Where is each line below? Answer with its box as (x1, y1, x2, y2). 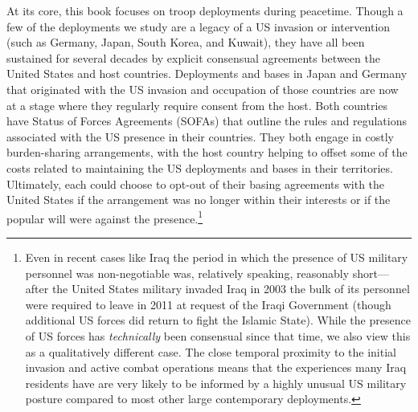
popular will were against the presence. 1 (6, 207, 203, 226)
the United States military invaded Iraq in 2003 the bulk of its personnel (51, 280, 410, 297)
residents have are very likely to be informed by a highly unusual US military (25, 374, 407, 391)
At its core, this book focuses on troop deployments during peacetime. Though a (6, 2, 404, 18)
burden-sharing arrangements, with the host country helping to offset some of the (6, 144, 408, 161)
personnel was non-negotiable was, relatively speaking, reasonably (25, 264, 350, 281)
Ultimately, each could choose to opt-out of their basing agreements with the (6, 175, 385, 192)
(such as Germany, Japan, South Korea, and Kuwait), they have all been (6, 34, 365, 51)
